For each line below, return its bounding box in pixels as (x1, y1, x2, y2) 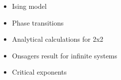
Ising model (12, 1, 47, 11)
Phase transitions (12, 17, 64, 27)
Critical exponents (12, 67, 67, 77)
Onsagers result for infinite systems (12, 50, 118, 60)
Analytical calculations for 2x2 (12, 34, 103, 44)
